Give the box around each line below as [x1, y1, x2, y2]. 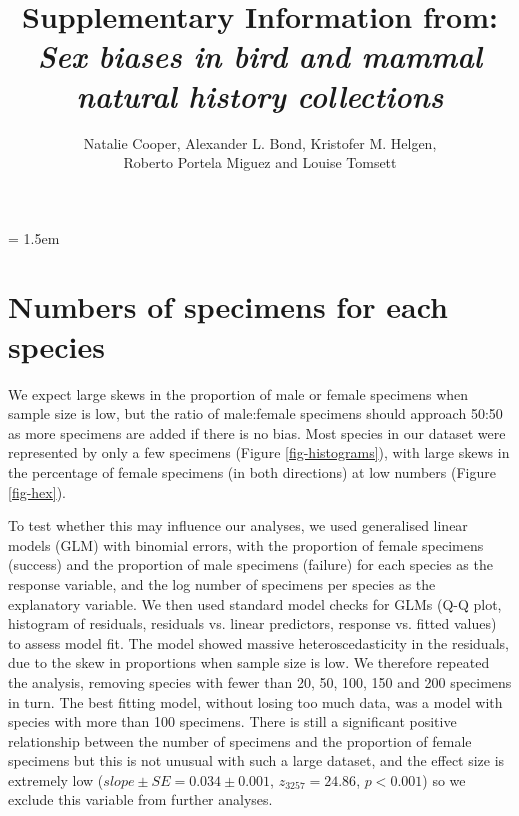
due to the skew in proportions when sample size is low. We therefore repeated [8, 652, 490, 673]
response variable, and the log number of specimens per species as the [8, 573, 436, 594]
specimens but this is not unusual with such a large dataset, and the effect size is [8, 750, 505, 771]
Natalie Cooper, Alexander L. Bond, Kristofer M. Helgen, [83, 132, 437, 153]
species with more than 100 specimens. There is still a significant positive [8, 711, 457, 732]
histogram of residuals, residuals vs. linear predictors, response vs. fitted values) [8, 613, 497, 634]
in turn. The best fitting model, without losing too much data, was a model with [8, 691, 503, 712]
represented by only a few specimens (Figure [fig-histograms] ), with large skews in [8, 442, 510, 463]
